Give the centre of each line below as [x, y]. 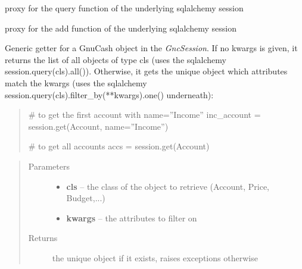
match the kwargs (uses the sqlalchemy [76, 82]
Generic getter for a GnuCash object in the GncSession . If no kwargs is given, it [151, 48]
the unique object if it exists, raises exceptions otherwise [155, 257]
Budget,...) [86, 198]
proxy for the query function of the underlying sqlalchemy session [124, 8]
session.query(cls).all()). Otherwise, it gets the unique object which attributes [146, 71]
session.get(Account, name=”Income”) [98, 126]
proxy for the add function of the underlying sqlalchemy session [121, 28]
